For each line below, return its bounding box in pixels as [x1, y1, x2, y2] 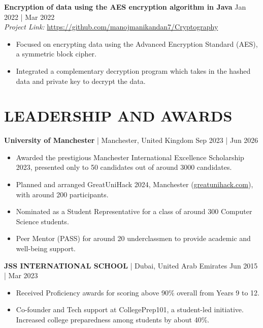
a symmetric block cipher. [16, 48, 96, 59]
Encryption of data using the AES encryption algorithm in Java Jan [4, 2, 246, 12]
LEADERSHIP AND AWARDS [4, 105, 233, 126]
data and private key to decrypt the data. [16, 75, 146, 86]
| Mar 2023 [4, 270, 38, 281]
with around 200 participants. [16, 189, 109, 199]
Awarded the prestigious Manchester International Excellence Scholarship [16, 152, 244, 162]
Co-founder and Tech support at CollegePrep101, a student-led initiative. [16, 304, 244, 315]
